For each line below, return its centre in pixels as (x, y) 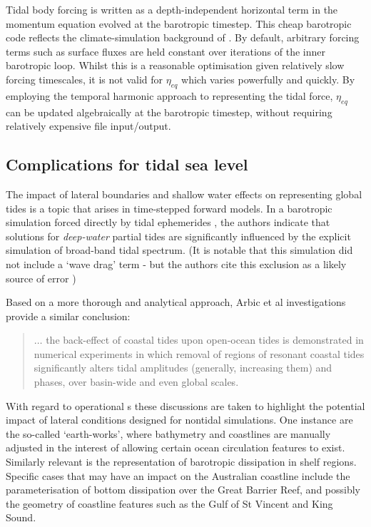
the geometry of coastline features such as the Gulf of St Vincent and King (169, 503)
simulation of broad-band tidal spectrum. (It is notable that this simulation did (179, 250)
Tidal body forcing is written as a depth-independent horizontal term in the (172, 9)
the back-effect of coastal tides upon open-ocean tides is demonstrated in (205, 340)
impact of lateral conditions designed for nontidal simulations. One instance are (179, 420)
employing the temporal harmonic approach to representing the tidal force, (169, 95)
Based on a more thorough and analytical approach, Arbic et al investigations (176, 302)
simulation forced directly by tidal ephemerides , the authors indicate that (168, 222)
